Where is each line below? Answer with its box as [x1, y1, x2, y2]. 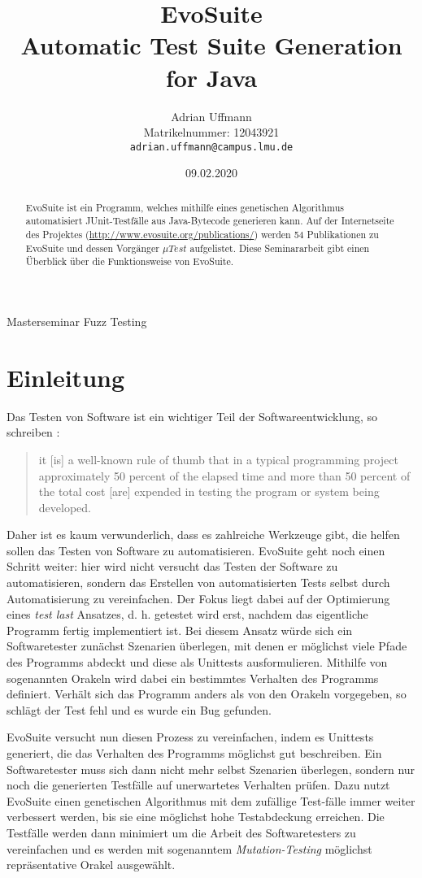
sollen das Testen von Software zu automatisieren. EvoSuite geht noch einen [7, 541, 385, 559]
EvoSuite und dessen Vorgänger [25, 241, 160, 254]
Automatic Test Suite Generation [20, 28, 402, 62]
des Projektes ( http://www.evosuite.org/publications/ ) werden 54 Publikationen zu [25, 228, 379, 241]
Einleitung [7, 360, 125, 393]
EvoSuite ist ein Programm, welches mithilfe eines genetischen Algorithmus [25, 200, 344, 214]
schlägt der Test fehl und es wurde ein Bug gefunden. [7, 701, 272, 718]
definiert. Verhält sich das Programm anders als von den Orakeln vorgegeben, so [7, 685, 407, 702]
